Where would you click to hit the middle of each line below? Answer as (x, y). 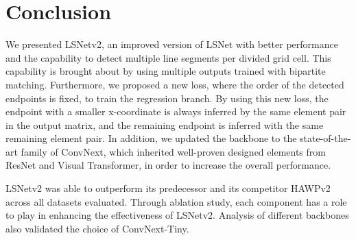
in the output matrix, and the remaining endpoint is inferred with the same (165, 124)
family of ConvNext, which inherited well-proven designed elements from (173, 151)
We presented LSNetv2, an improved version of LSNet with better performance (172, 44)
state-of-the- (325, 138)
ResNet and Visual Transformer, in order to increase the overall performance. (168, 165)
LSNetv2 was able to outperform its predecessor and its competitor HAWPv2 (168, 188)
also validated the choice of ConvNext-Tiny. (97, 228)
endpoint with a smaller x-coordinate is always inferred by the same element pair (176, 111)
